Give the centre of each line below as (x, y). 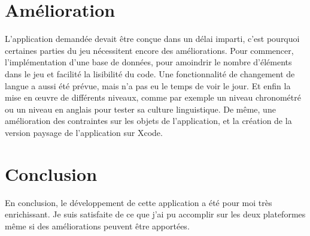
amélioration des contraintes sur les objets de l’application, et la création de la (148, 121)
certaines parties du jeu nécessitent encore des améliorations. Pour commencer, (149, 50)
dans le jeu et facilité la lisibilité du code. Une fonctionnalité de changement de (150, 73)
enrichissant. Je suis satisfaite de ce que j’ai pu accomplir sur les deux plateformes (155, 214)
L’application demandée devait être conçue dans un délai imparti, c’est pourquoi (152, 39)
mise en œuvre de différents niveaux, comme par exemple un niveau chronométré (153, 97)
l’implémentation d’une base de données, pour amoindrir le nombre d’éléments (148, 62)
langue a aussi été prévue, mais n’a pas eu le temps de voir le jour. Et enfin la (148, 85)
